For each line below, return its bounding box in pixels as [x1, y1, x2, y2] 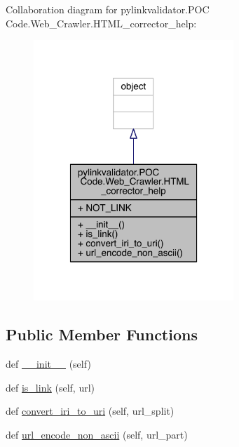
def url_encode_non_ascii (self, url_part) [6, 427, 188, 441]
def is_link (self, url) [6, 380, 95, 394]
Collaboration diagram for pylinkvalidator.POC [6, 2, 210, 16]
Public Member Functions [6, 323, 198, 345]
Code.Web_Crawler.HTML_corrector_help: [6, 15, 197, 30]
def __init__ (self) [6, 356, 91, 371]
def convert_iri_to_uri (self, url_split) [6, 403, 175, 418]
